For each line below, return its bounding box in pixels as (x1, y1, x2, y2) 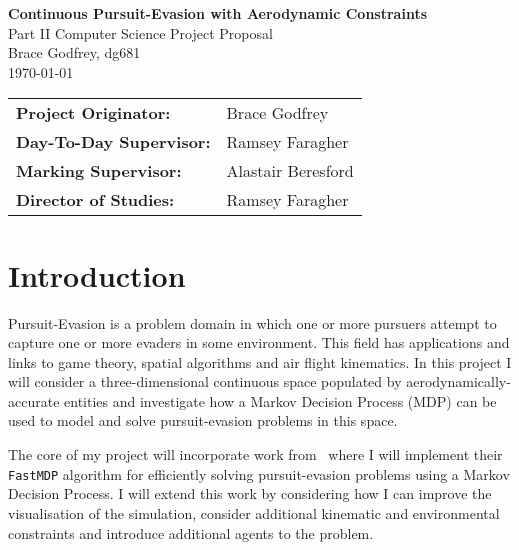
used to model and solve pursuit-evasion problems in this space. (8, 410, 398, 431)
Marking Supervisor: (16, 159, 182, 183)
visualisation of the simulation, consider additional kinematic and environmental (8, 502, 500, 523)
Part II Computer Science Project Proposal (8, 22, 273, 43)
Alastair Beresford (226, 159, 354, 183)
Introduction (8, 254, 186, 295)
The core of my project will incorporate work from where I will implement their (8, 444, 503, 465)
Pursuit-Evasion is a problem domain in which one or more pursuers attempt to (8, 312, 497, 333)
